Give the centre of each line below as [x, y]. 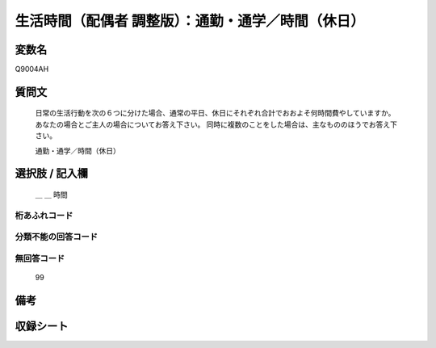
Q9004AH [32, 69]
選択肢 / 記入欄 [52, 174]
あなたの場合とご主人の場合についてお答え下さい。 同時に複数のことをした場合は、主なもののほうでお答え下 [216, 124]
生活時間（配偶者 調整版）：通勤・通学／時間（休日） [190, 21]
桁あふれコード [44, 216]
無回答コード [40, 258]
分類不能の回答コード [57, 237]
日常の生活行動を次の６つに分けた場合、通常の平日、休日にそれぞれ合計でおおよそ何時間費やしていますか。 [215, 113]
